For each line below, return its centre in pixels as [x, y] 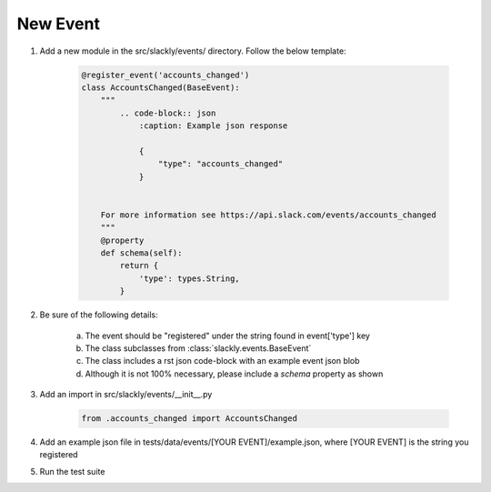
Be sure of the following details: [99, 315]
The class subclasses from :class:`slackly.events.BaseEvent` [198, 348]
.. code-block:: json [168, 113]
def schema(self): [141, 253]
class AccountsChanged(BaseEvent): [160, 87]
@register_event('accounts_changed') [165, 75]
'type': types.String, [189, 278]
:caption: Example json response [213, 126]
